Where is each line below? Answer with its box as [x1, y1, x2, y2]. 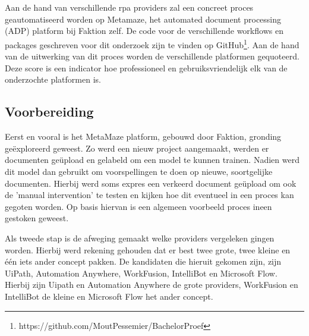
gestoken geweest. [5, 212, 69, 224]
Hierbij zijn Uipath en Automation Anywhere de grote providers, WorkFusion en [5, 278, 298, 291]
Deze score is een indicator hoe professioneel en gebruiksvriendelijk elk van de [5, 61, 288, 74]
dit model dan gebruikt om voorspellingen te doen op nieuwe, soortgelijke [5, 165, 273, 177]
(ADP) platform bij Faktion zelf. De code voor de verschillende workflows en [5, 24, 283, 37]
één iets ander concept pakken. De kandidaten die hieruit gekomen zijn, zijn [5, 255, 282, 268]
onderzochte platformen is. [5, 73, 101, 86]
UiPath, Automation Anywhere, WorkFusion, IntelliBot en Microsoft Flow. [5, 266, 278, 279]
